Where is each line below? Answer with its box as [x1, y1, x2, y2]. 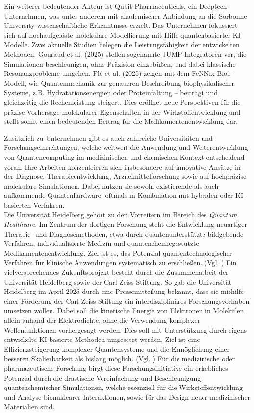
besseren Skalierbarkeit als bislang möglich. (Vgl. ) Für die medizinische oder [4, 353, 235, 364]
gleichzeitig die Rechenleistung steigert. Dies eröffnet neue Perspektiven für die [4, 97, 241, 107]
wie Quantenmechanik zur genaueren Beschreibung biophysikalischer [28, 77, 234, 88]
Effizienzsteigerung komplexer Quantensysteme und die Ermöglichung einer [4, 343, 230, 354]
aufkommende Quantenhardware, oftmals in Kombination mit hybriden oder [4, 190, 233, 200]
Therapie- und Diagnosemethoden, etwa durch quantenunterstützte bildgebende [4, 228, 244, 239]
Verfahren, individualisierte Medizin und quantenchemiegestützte [4, 238, 199, 248]
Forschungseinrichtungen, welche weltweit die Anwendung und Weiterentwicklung [4, 142, 248, 152]
